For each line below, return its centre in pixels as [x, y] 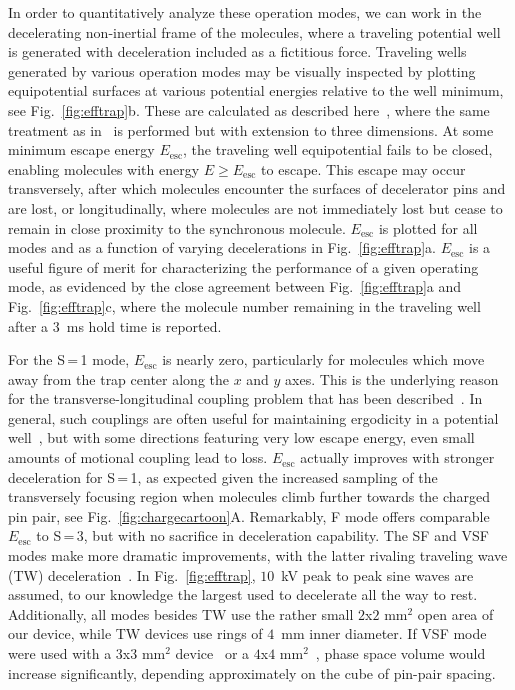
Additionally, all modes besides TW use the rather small [181, 613]
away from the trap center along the [118, 378]
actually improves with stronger [397, 457]
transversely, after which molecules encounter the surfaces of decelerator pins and [257, 188]
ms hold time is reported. [144, 325]
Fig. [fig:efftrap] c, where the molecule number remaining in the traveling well [244, 305]
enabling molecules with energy [104, 168]
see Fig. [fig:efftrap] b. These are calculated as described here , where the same [249, 109]
